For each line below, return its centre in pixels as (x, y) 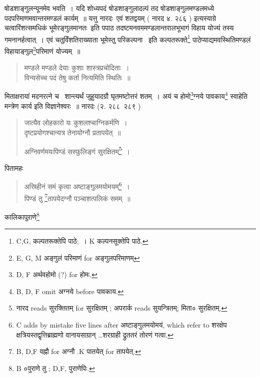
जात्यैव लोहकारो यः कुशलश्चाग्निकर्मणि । (76, 123)
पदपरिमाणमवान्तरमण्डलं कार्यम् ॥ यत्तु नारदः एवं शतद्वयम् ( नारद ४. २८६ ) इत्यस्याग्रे (110, 18)
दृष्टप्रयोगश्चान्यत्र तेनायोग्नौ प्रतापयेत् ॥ (72, 132)
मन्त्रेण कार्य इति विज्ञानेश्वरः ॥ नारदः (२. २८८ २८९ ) (73, 106)
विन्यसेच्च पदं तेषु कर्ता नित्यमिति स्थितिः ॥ (77, 77)
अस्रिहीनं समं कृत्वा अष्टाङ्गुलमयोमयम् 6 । (77, 186)
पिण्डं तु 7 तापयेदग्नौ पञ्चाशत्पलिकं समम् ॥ (77, 197)
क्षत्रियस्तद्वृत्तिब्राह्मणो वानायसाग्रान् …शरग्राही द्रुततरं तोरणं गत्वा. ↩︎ (95, 334)
